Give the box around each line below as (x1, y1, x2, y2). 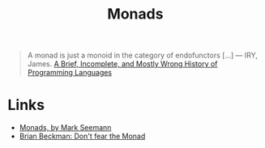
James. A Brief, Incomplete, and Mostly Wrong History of (27, 59, 218, 69)
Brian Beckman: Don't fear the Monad (19, 131, 146, 142)
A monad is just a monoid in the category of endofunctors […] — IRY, (27, 50, 259, 61)
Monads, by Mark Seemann (19, 123, 112, 133)
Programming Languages (27, 68, 113, 78)
